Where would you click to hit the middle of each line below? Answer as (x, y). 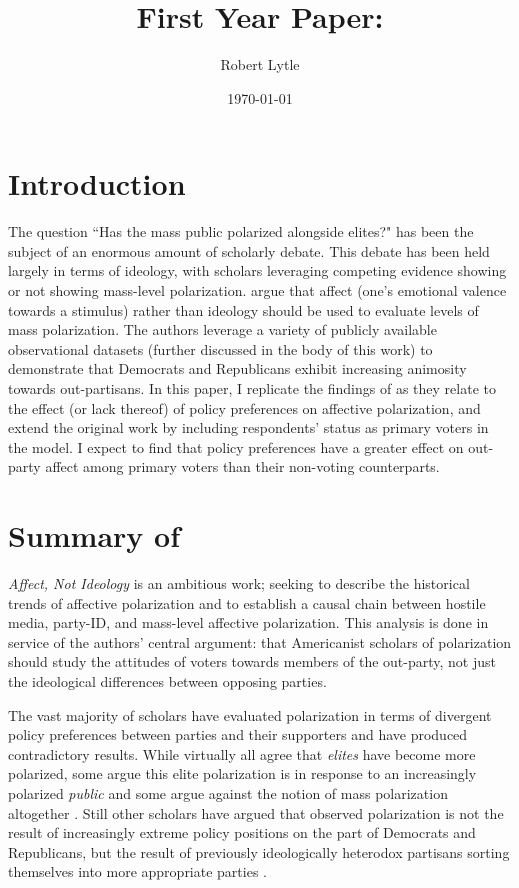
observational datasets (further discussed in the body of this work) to (220, 348)
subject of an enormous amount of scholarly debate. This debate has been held (249, 250)
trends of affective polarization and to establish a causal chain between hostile (247, 602)
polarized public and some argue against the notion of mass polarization (228, 793)
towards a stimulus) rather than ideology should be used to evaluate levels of (243, 309)
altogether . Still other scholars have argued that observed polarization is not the (256, 812)
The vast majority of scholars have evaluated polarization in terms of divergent (250, 714)
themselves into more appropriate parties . (137, 871)
